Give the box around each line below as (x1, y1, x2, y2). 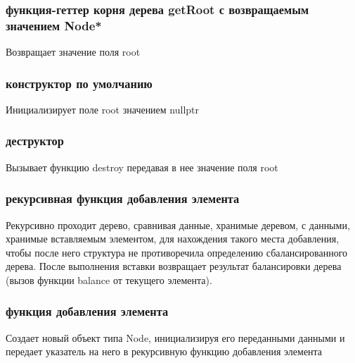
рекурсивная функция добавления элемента (6, 190, 240, 207)
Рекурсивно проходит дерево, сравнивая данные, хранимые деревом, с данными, (6, 217, 350, 232)
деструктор (6, 132, 64, 149)
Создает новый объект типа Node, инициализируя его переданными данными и (6, 330, 345, 345)
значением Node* (6, 16, 102, 34)
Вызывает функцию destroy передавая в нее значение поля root (6, 159, 278, 174)
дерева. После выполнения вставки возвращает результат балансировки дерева (6, 259, 342, 273)
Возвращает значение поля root (6, 44, 141, 59)
